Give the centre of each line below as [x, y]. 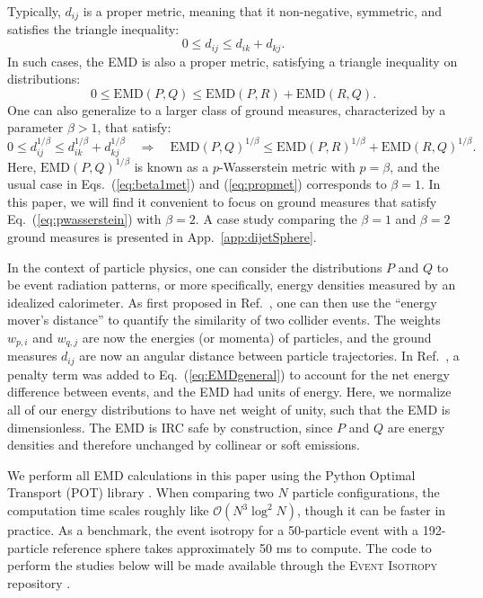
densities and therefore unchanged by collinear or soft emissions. [184, 445]
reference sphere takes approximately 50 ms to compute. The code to [242, 547]
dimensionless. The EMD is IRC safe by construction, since [170, 427]
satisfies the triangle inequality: [93, 29]
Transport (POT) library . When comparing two [141, 492]
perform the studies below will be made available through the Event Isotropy [223, 565]
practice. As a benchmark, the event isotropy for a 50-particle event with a [213, 530]
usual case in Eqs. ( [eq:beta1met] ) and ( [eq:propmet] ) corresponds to [197, 184]
